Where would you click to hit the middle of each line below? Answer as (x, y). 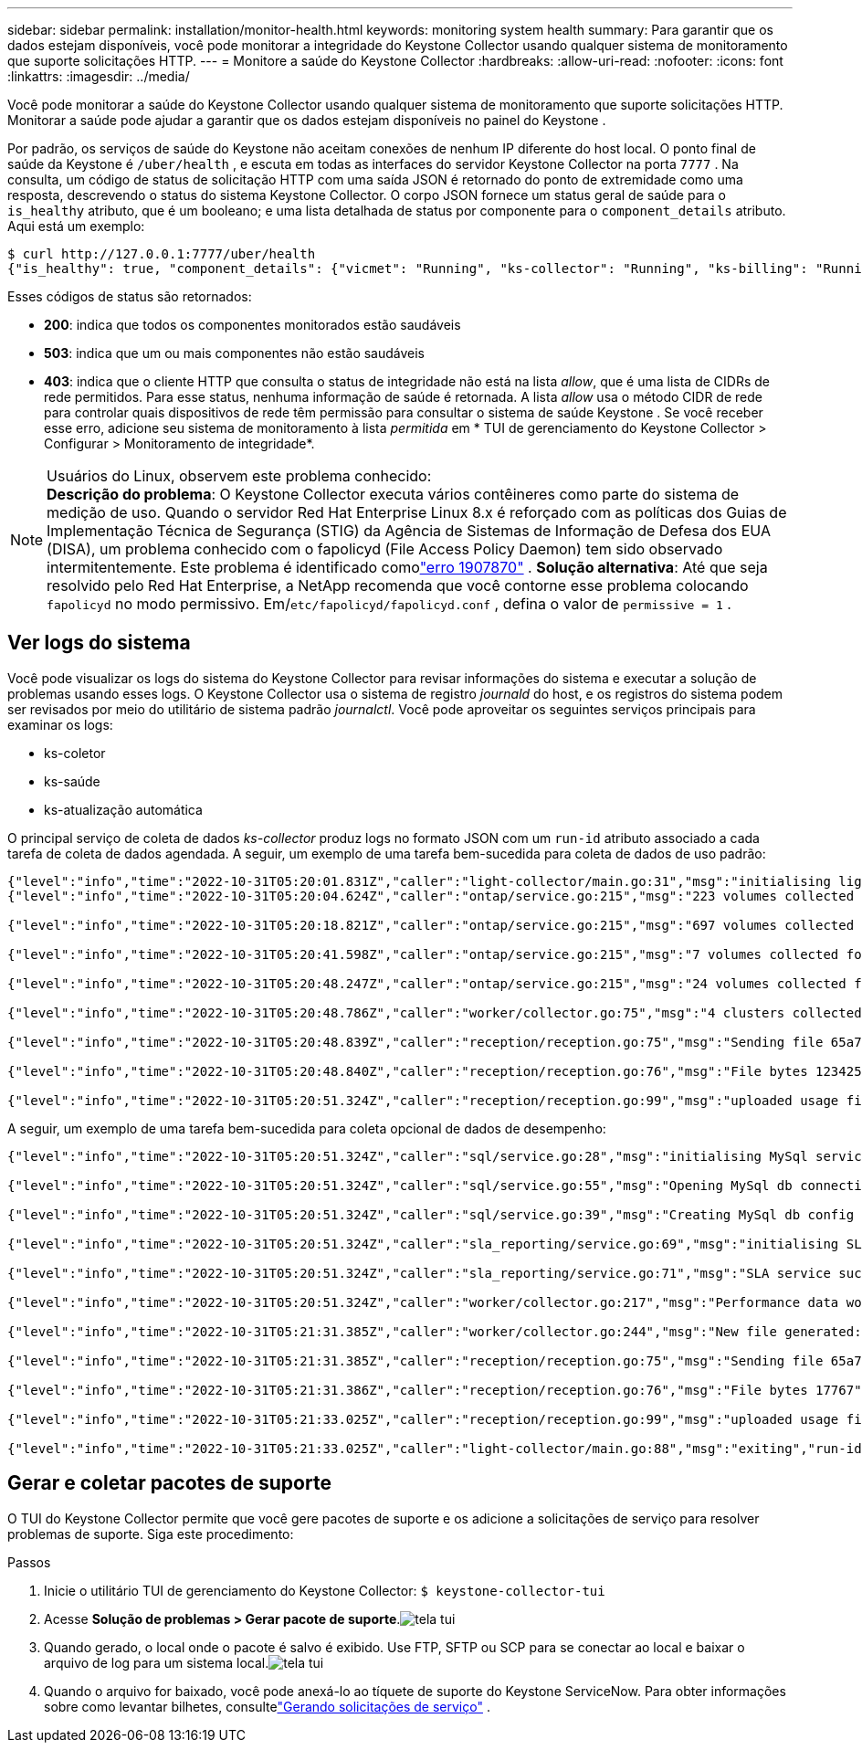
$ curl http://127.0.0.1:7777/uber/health (162, 254)
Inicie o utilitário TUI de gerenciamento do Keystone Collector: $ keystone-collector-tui (325, 1590)
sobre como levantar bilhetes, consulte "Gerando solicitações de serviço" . (267, 1706)
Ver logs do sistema (99, 643)
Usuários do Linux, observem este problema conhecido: (239, 476)
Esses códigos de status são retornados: (130, 296)
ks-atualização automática (123, 809)
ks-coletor (75, 753)
